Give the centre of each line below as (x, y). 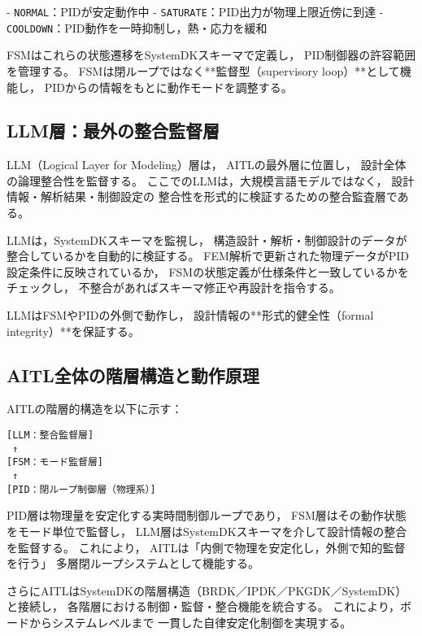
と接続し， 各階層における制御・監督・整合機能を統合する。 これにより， (204, 606)
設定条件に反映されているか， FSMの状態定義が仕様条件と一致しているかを (208, 271)
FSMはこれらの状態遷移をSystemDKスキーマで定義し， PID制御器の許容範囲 (211, 55)
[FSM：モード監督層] (55, 462)
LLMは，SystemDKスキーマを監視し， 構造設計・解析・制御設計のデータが (207, 240)
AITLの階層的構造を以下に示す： (95, 409)
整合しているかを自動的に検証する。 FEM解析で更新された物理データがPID (208, 256)
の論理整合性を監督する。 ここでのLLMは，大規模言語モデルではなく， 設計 (211, 180)
